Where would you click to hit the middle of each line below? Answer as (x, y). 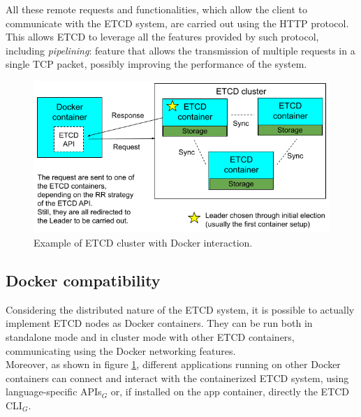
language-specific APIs (54, 392)
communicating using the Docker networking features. (121, 350)
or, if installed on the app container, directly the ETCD (230, 392)
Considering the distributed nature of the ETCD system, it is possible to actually (180, 309)
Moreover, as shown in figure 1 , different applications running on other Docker (173, 364)
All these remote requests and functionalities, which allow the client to (157, 9)
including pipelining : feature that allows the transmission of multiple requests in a (180, 50)
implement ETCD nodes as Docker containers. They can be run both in (159, 323)
